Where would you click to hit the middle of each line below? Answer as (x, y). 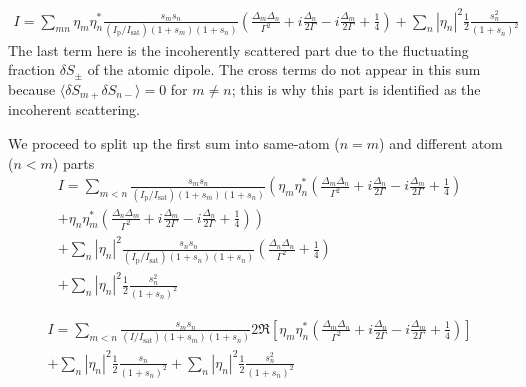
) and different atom (441, 143)
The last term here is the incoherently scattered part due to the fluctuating (238, 49)
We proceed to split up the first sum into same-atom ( (174, 143)
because (32, 89)
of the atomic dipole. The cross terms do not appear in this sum (284, 69)
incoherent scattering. (74, 109)
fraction (32, 69)
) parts (73, 162)
